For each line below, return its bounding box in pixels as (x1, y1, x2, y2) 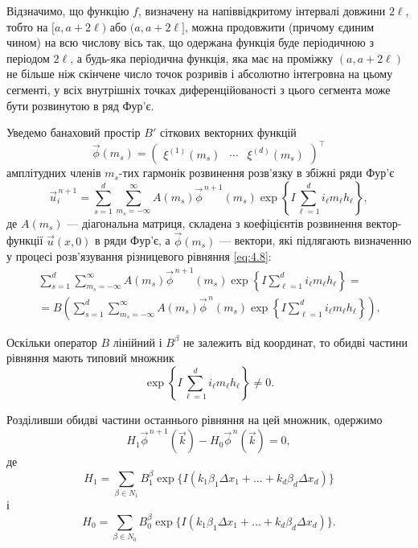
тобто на (6, 18, 48, 35)
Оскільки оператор (6, 333, 97, 350)
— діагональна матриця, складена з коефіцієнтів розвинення (67, 214, 363, 231)
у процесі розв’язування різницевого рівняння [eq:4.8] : (6, 248, 272, 265)
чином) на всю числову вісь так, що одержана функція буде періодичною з (6, 34, 374, 51)
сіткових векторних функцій (159, 124, 297, 141)
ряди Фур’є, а (104, 232, 170, 249)
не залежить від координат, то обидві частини (182, 333, 408, 350)
